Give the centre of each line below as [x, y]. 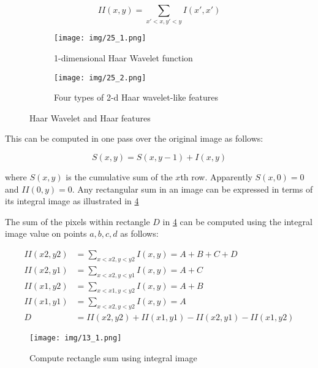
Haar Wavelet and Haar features [90, 117]
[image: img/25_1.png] [100, 38]
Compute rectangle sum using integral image [113, 357]
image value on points [46, 233]
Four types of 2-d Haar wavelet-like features [136, 97]
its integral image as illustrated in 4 [72, 201]
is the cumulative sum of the [119, 177]
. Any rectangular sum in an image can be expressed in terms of [192, 189]
